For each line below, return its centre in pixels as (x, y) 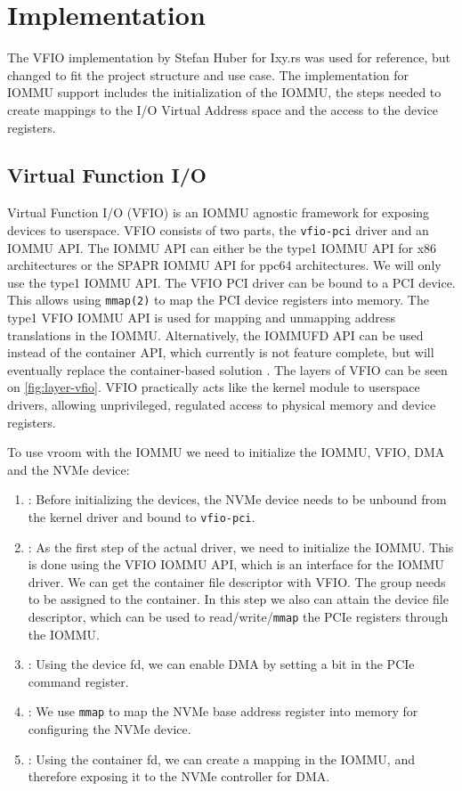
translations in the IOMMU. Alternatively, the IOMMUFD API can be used (215, 334)
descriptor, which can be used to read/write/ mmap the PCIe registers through (238, 616)
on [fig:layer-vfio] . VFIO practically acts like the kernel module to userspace (214, 387)
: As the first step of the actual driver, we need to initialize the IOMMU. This (241, 546)
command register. (78, 681)
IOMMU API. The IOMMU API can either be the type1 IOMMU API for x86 (222, 247)
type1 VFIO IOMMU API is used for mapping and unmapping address (201, 317)
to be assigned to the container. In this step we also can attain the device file (238, 599)
